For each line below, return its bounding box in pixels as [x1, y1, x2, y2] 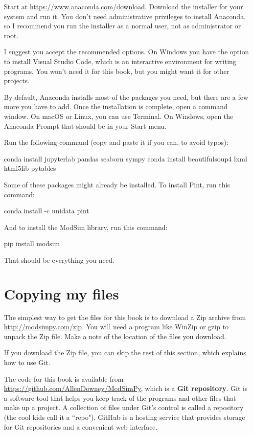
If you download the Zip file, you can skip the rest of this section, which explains [4, 347, 246, 358]
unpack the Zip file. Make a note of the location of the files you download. [4, 331, 226, 341]
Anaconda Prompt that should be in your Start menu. [4, 120, 167, 131]
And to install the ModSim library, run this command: [4, 222, 168, 232]
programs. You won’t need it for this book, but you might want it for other [4, 66, 230, 76]
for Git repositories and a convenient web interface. [4, 421, 158, 432]
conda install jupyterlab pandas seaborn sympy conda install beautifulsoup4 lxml [4, 153, 247, 163]
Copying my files [4, 283, 119, 303]
